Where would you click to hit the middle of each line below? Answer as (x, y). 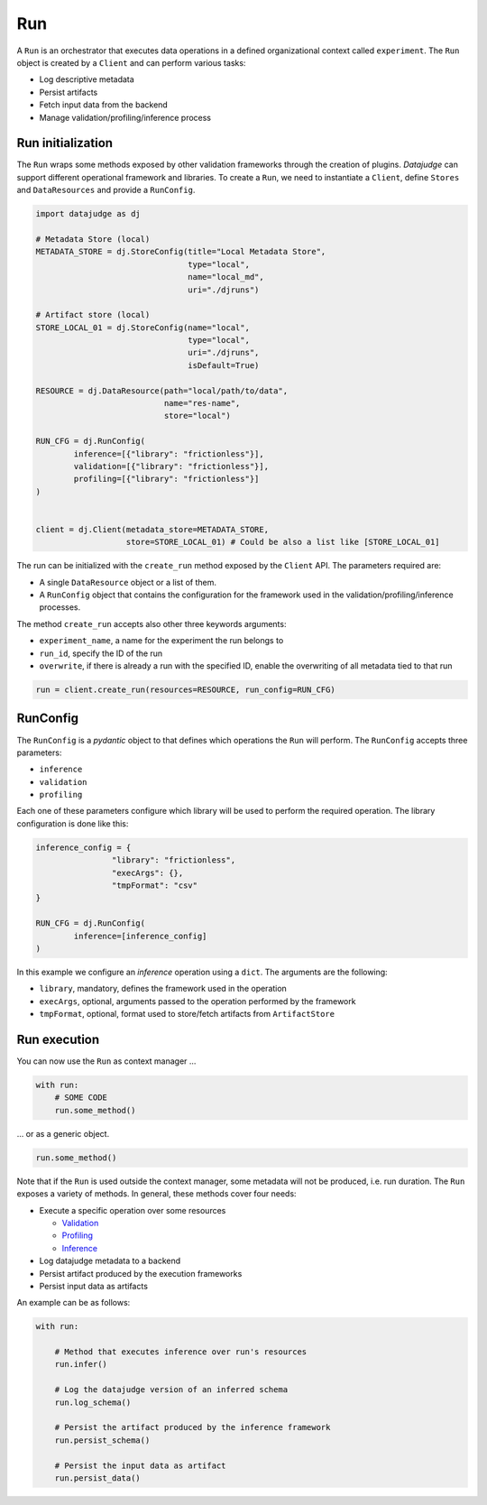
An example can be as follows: (74, 1303)
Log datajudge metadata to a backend (110, 1261)
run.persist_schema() (102, 1440)
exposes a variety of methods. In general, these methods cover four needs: (156, 1194)
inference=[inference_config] (140, 936)
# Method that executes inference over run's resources (181, 1352)
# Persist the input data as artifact (140, 1465)
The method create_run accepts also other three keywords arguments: (152, 623)
